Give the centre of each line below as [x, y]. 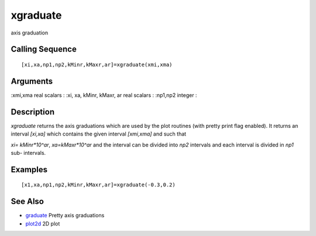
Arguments [32, 81]
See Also [27, 202]
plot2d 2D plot [43, 223]
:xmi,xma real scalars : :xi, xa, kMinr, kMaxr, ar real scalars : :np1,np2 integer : [104, 95]
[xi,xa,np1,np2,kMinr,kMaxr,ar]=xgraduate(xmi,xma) [97, 65]
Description [33, 112]
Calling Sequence [44, 49]
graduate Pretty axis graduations [65, 216]
